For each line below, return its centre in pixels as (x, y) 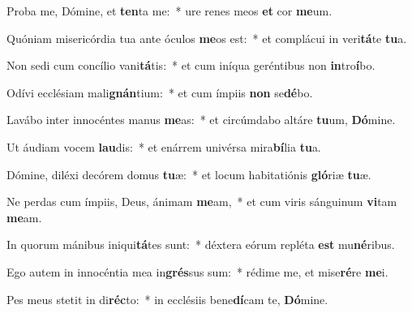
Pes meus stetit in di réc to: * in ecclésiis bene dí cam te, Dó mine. (167, 299)
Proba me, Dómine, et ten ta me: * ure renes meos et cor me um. (170, 11)
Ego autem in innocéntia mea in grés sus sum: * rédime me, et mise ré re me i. (197, 271)
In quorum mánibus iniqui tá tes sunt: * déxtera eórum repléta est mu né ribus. (201, 244)
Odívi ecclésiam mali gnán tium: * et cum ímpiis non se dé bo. (160, 92)
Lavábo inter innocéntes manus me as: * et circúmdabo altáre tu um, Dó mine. (201, 120)
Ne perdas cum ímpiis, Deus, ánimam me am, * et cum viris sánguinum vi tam (202, 202)
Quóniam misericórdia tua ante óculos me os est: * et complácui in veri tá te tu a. (207, 38)
